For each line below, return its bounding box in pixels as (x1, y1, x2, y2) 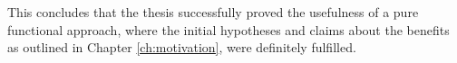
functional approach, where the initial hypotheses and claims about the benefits (7, 20, 450, 39)
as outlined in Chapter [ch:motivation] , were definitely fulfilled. (7, 38, 356, 57)
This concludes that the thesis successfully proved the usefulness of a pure (7, 3, 419, 21)
